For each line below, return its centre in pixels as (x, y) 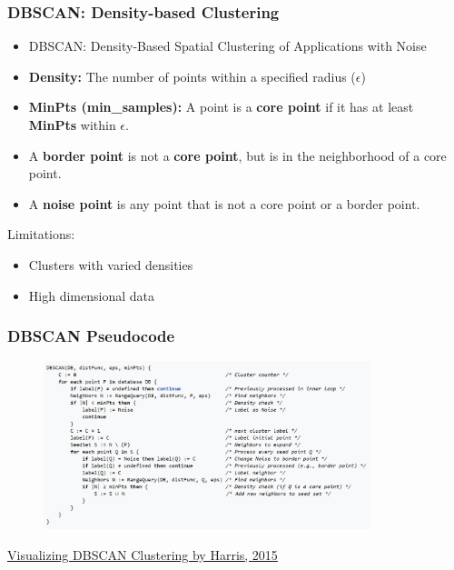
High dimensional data (91, 295)
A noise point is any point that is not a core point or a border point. (224, 203)
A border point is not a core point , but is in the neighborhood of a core (237, 155)
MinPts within (72, 125)
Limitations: (41, 234)
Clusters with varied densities (111, 264)
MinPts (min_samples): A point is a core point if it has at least (221, 107)
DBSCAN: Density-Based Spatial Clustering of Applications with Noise (227, 46)
